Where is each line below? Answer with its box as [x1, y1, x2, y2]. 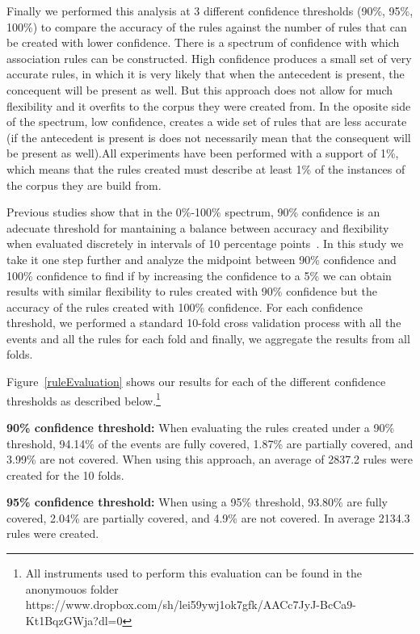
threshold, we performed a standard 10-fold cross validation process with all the [6, 314, 401, 331]
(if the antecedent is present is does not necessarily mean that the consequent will [6, 128, 411, 145]
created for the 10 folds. [6, 466, 124, 483]
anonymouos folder [25, 580, 119, 597]
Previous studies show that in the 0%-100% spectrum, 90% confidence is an [6, 204, 380, 220]
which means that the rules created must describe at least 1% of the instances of [6, 160, 405, 177]
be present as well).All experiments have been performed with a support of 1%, [6, 145, 399, 162]
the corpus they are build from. [6, 176, 162, 193]
